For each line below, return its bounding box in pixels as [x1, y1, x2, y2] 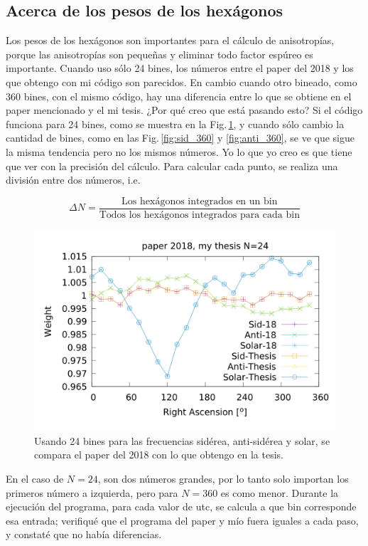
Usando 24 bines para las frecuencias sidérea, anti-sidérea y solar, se [34, 433, 330, 448]
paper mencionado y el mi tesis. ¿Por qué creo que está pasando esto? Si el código [6, 103, 363, 117]
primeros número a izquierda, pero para [6, 485, 178, 500]
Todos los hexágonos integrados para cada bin [99, 209, 300, 220]
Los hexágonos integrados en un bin [121, 196, 278, 206]
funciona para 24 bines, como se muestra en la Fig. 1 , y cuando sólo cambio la [6, 116, 345, 131]
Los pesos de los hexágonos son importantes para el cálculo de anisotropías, [6, 33, 335, 48]
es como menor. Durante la [220, 485, 339, 500]
